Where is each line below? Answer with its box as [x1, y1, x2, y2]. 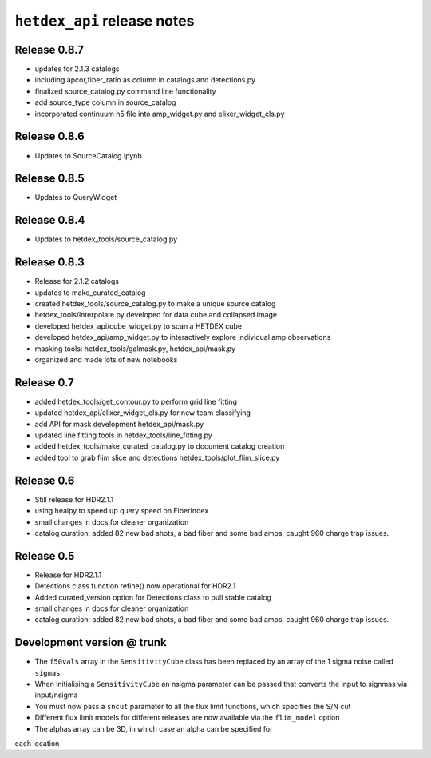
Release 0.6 [14, 473, 75, 487]
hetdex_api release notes [14, 12, 195, 30]
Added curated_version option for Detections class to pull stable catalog [34, 592, 271, 602]
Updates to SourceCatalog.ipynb [34, 150, 143, 160]
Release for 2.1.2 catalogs [34, 277, 120, 286]
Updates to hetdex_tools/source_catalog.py [34, 234, 178, 244]
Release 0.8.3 [14, 256, 85, 269]
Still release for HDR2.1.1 [34, 494, 114, 504]
